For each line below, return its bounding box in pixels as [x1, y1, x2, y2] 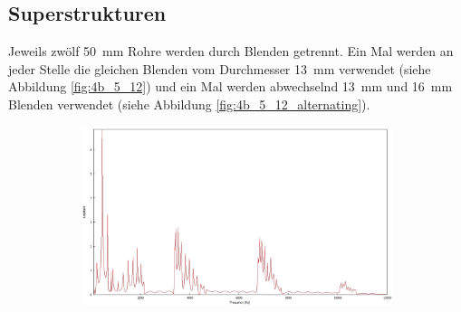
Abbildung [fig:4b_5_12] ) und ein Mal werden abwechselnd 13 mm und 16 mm [8, 77, 453, 96]
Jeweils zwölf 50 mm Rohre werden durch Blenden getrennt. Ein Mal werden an [8, 42, 454, 61]
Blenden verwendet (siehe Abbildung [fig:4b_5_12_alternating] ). [8, 94, 370, 113]
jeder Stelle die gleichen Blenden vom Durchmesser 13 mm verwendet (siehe [8, 59, 431, 78]
